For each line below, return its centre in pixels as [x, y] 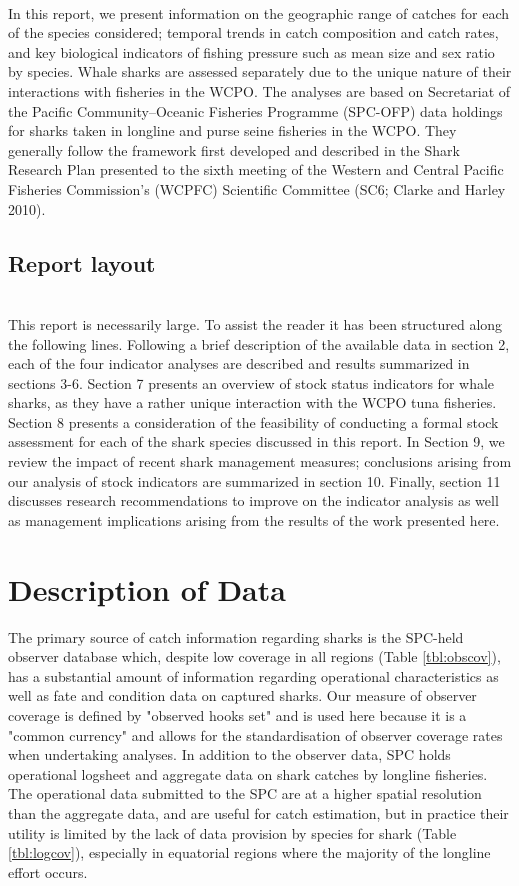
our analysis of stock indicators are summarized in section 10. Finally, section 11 [254, 480]
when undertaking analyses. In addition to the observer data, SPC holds [229, 754]
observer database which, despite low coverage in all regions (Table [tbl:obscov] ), [254, 656]
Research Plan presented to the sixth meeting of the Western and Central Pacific [256, 169]
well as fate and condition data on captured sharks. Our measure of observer [242, 695]
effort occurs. [48, 871]
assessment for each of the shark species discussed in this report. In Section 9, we [256, 441]
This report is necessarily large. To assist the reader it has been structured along [255, 323]
